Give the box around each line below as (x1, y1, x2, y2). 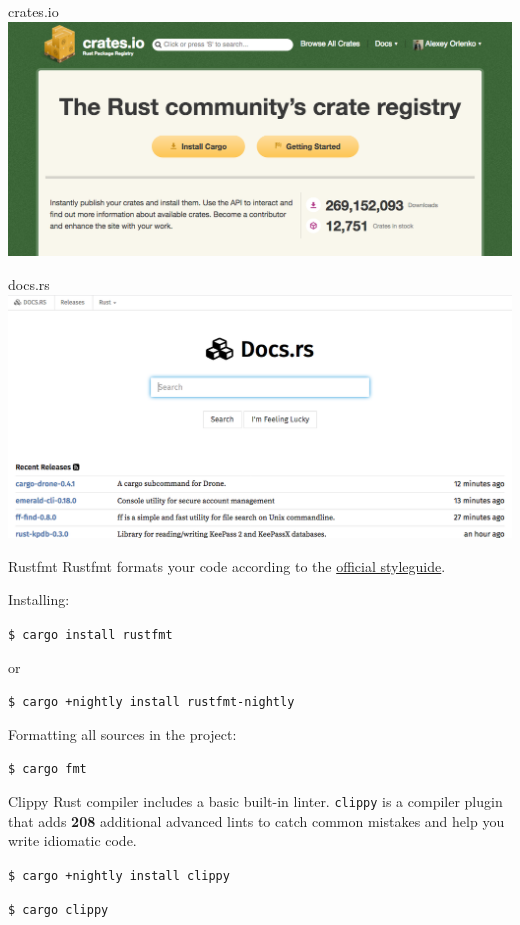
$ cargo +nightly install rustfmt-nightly (8, 695, 295, 710)
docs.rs (8, 273, 50, 294)
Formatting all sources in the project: (8, 723, 237, 744)
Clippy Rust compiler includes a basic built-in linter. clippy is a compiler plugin (8, 791, 503, 812)
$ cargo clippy (8, 902, 109, 917)
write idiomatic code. (8, 830, 137, 851)
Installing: (8, 589, 70, 610)
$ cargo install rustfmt (8, 627, 173, 642)
